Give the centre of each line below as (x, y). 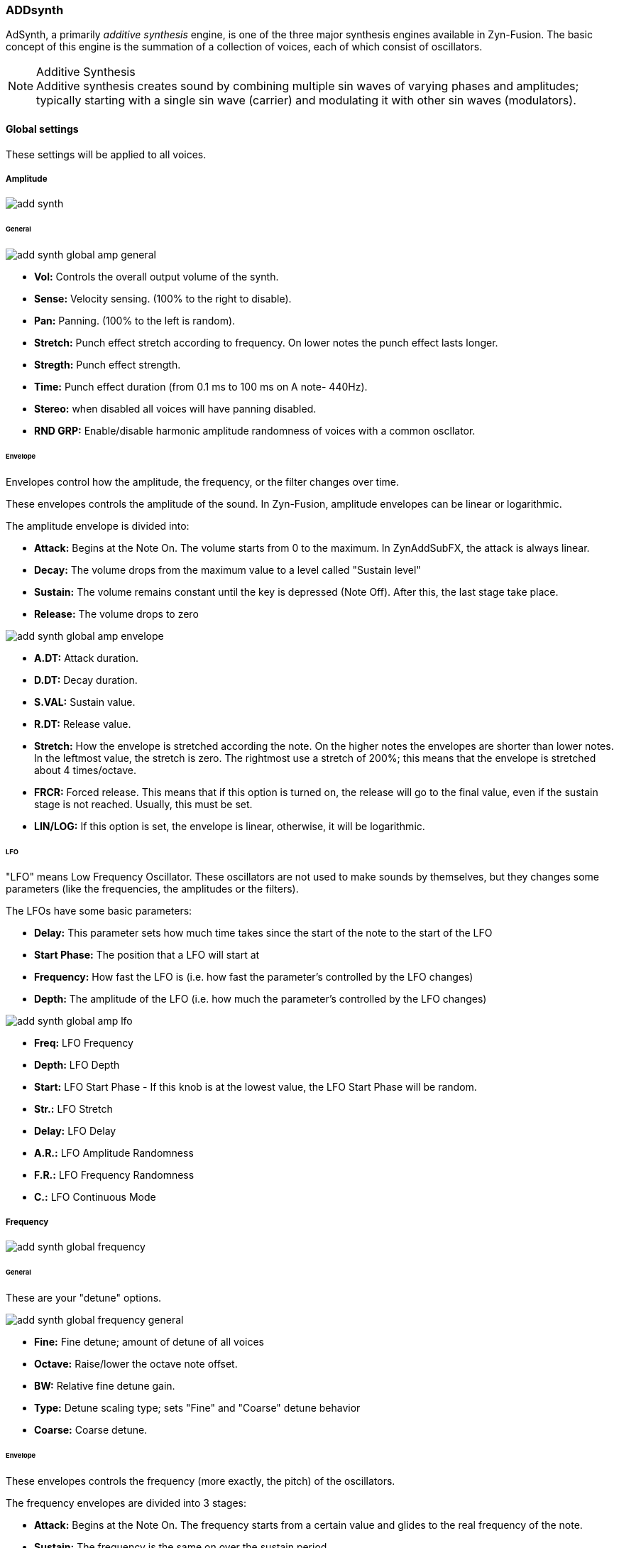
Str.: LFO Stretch (73, 1109)
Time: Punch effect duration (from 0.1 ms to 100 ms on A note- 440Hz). (201, 387)
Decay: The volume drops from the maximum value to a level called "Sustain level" (228, 569)
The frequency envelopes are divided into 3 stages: (126, 1503)
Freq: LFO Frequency (84, 1043)
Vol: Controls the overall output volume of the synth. (157, 277)
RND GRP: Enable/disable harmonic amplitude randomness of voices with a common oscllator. (255, 431)
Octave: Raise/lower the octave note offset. (136, 1363)
